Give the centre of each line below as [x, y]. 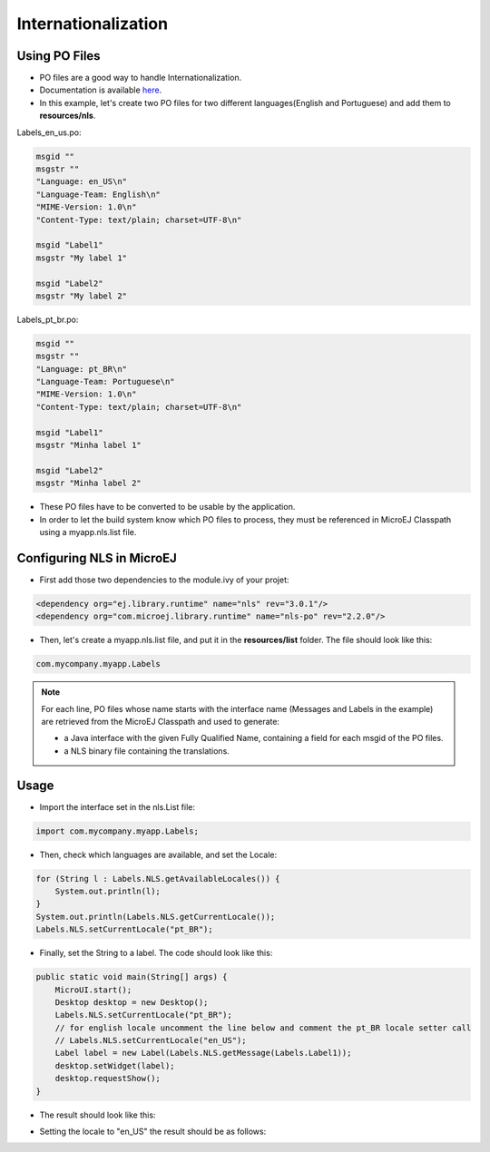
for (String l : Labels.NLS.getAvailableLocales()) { [158, 879]
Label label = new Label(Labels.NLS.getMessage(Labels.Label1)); [203, 1053]
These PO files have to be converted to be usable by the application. [167, 507]
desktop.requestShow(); [108, 1079]
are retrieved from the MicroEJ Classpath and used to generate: [161, 721]
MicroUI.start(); [93, 990]
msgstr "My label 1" [81, 258]
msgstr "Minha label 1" [89, 445]
